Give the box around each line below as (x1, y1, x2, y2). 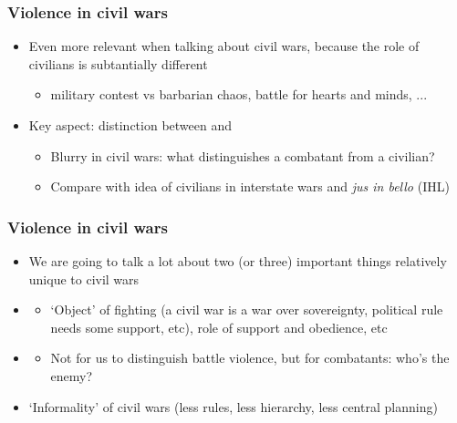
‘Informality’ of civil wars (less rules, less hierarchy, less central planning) (28, 397, 438, 416)
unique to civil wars (28, 269, 140, 288)
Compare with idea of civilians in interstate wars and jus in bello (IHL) (50, 177, 450, 196)
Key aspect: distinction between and (28, 116, 233, 134)
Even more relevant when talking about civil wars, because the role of (28, 36, 420, 56)
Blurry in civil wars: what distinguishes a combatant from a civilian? (50, 146, 435, 165)
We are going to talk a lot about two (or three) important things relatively (28, 252, 447, 270)
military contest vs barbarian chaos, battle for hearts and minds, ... (50, 85, 428, 104)
